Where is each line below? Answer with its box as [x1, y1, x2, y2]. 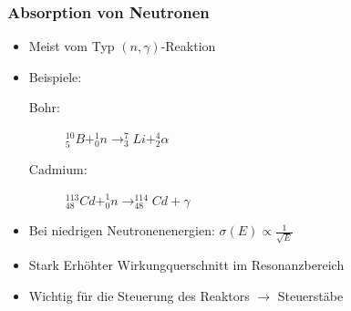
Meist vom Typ [28, 36, 115, 56]
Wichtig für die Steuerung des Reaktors [28, 285, 250, 305]
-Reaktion [160, 36, 216, 56]
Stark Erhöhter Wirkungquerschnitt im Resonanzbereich [28, 255, 345, 275]
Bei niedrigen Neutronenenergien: [28, 221, 215, 240]
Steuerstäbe [277, 285, 344, 305]
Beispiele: [28, 67, 82, 86]
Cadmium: [28, 160, 88, 179]
